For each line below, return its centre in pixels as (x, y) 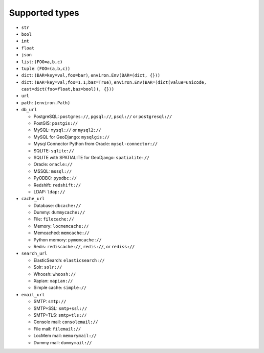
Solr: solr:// (48, 267)
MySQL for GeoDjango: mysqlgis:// (72, 137)
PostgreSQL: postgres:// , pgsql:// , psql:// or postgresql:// (103, 116)
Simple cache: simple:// (60, 288)
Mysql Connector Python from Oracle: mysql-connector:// (96, 144)
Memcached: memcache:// (62, 233)
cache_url (33, 199)
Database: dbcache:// (57, 205)
